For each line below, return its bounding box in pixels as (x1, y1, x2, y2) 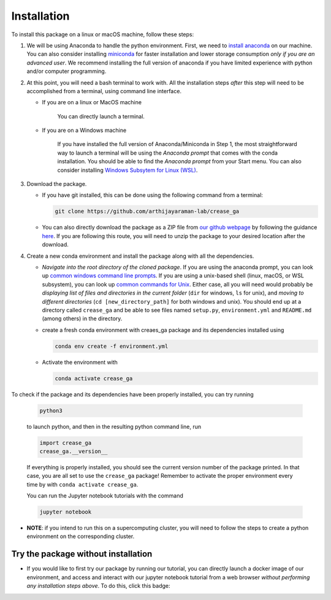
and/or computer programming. (26, 67, 107, 75)
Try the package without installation (11, 549, 153, 560)
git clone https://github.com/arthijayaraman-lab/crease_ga (55, 208, 240, 215)
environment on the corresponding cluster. (26, 533, 135, 540)
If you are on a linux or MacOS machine (42, 99, 142, 106)
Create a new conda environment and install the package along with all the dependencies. (26, 252, 254, 260)
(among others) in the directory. (42, 315, 123, 322)
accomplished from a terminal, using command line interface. (26, 87, 182, 94)
